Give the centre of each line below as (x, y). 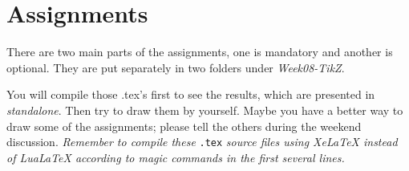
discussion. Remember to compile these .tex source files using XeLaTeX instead (202, 142)
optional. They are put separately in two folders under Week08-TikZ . (176, 67)
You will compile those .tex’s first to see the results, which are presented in (191, 94)
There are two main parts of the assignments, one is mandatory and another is (200, 52)
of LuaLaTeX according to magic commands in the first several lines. (176, 157)
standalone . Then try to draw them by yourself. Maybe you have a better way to (205, 110)
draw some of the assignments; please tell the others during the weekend (184, 126)
